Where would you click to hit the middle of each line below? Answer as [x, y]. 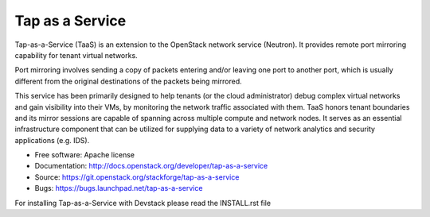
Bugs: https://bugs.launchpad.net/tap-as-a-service [119, 188]
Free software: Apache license [85, 155]
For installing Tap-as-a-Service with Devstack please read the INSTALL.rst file [143, 203]
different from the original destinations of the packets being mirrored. [128, 81]
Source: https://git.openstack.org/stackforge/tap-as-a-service [137, 177]
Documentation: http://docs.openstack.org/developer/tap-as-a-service [151, 166]
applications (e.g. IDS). [52, 140]
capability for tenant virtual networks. [76, 55]
